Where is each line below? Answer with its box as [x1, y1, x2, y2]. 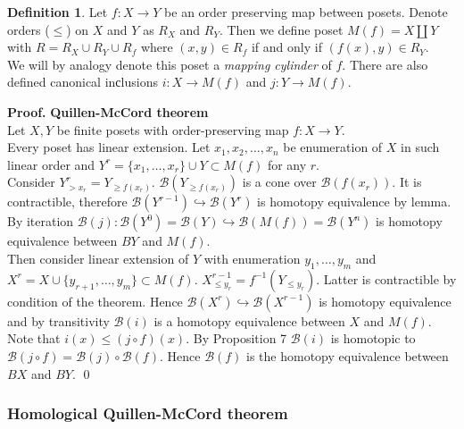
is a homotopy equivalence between [153, 311, 345, 330]
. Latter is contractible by [316, 269, 457, 288]
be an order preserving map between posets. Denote [164, 3, 448, 21]
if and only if [251, 38, 322, 56]
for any [267, 155, 307, 173]
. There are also [342, 55, 428, 73]
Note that [7, 329, 61, 348]
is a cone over [242, 172, 317, 191]
